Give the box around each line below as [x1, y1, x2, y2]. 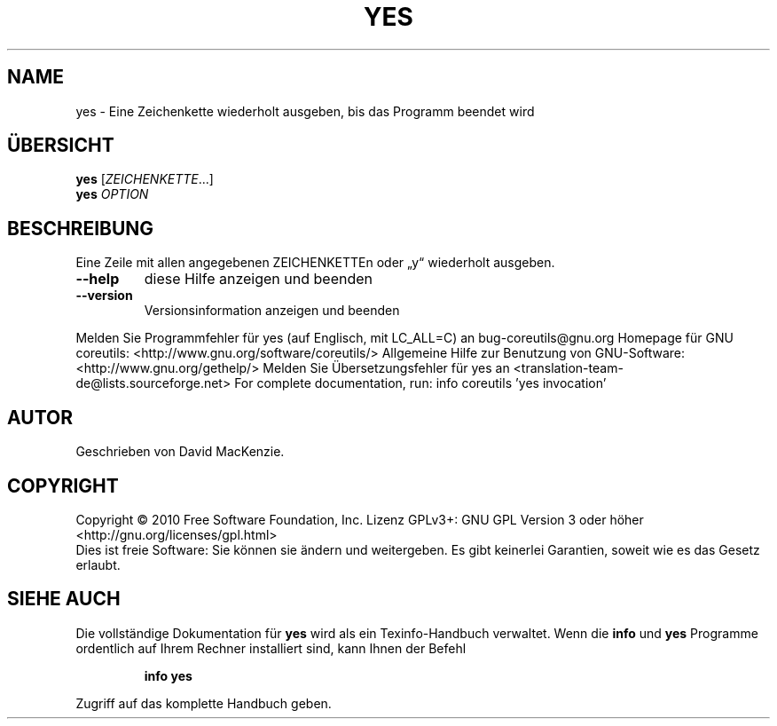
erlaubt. [75, 556, 121, 572]
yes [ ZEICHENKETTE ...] [75, 171, 214, 187]
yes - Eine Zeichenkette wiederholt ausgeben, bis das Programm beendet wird [75, 103, 535, 119]
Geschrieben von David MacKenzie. [75, 444, 285, 460]
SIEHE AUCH [7, 588, 121, 611]
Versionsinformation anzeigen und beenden [144, 303, 400, 319]
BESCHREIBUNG [7, 217, 154, 240]
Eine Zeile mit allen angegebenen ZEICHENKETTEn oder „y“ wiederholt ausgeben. [75, 255, 555, 271]
